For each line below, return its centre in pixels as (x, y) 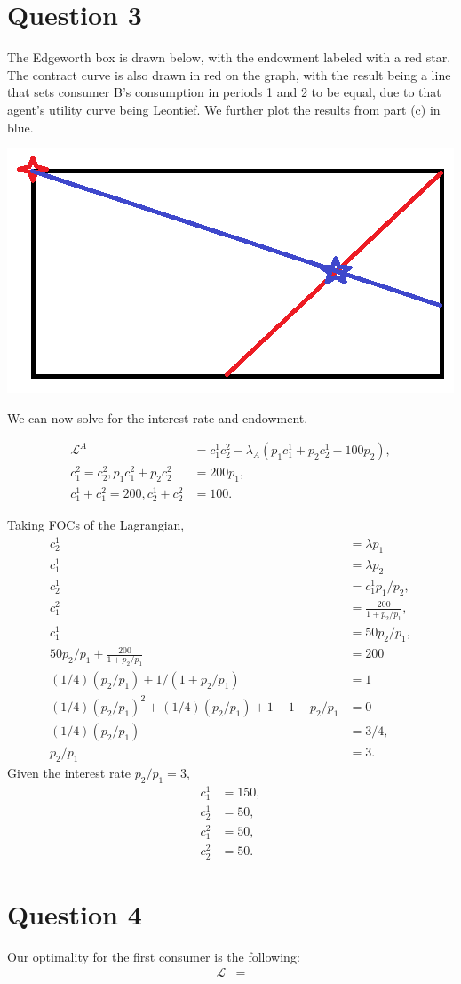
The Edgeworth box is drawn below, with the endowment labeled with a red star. (229, 57)
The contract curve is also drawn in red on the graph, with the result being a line (229, 74)
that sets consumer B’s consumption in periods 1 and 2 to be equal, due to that (224, 92)
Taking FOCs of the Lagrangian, (96, 525)
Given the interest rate (69, 772)
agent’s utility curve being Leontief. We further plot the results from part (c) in (224, 109)
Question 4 (75, 913)
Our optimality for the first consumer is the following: (154, 956)
